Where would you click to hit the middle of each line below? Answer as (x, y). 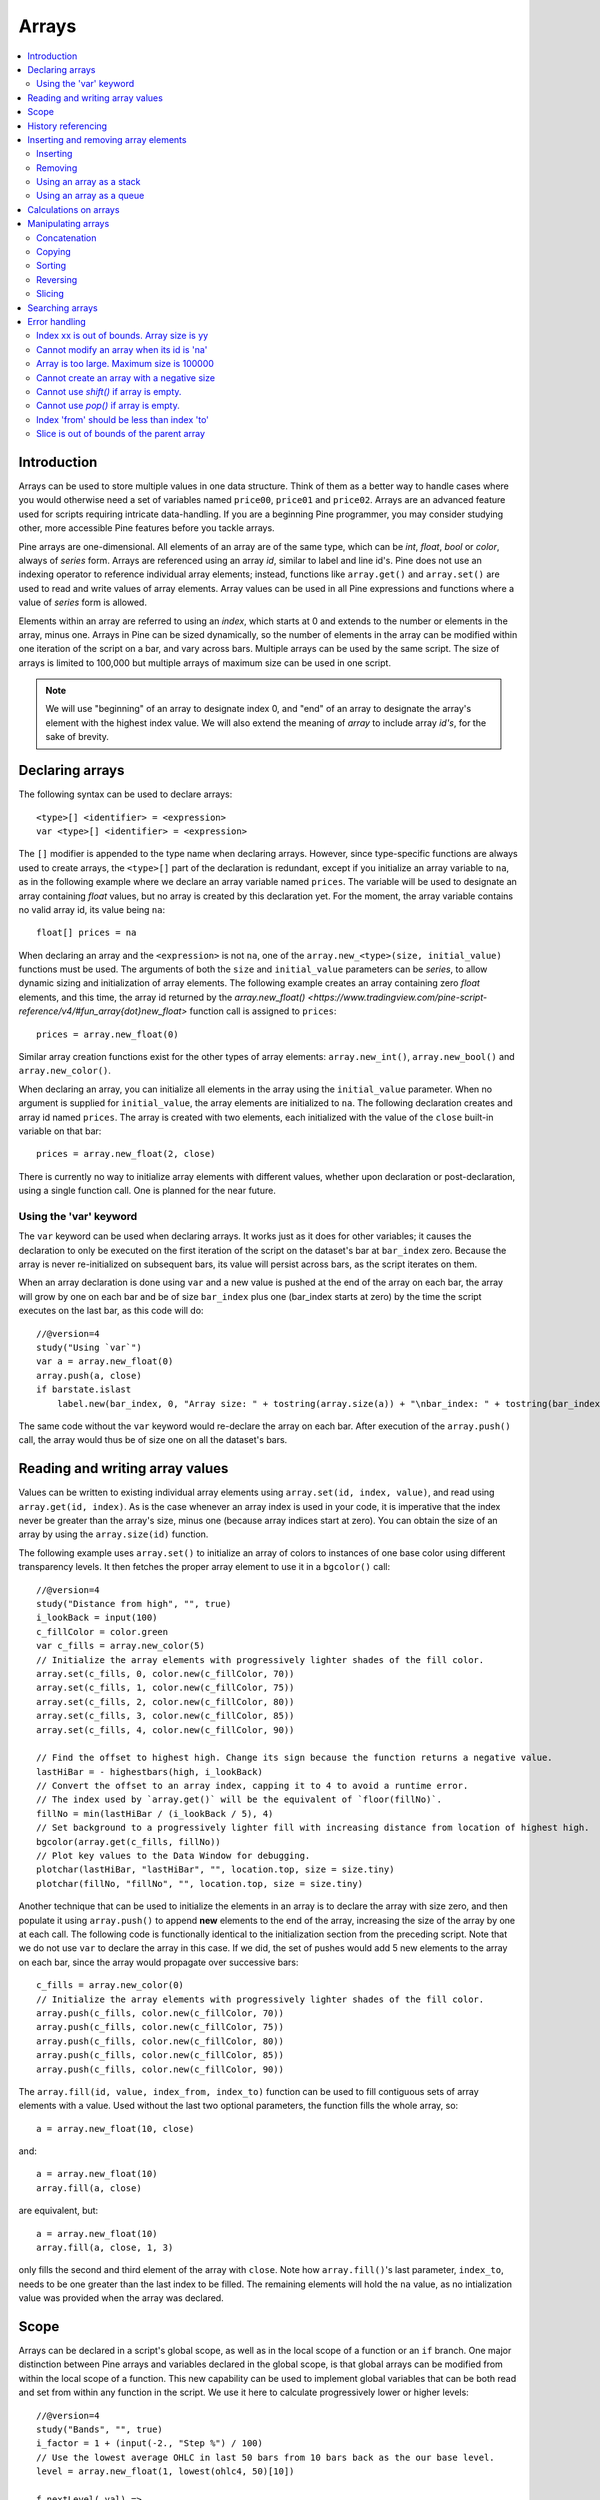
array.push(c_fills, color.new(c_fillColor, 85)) (160, 2055)
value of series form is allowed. (82, 602)
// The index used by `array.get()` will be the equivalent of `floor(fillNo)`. (239, 1799)
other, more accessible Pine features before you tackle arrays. (146, 528)
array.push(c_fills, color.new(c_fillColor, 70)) (160, 2013)
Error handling (57, 321)
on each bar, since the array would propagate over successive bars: (158, 1962)
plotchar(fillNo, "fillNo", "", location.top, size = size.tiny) (200, 1883)
